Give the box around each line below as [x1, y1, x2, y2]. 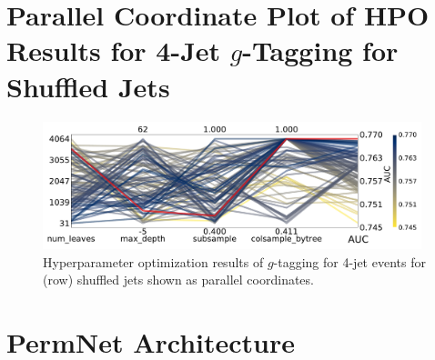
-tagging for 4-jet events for [273, 252, 426, 271]
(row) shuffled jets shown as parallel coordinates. [43, 270, 314, 289]
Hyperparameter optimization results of [43, 252, 264, 271]
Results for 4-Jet [6, 32, 221, 69]
